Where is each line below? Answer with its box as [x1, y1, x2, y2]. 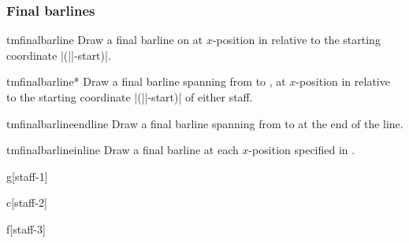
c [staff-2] [6, 194, 47, 211]
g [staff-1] [6, 168, 48, 184]
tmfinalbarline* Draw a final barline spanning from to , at [6, 73, 286, 90]
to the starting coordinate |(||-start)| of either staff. [6, 89, 253, 105]
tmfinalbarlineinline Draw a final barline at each [6, 142, 239, 158]
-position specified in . [248, 142, 355, 158]
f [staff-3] [6, 220, 46, 237]
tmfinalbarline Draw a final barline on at [6, 31, 203, 48]
